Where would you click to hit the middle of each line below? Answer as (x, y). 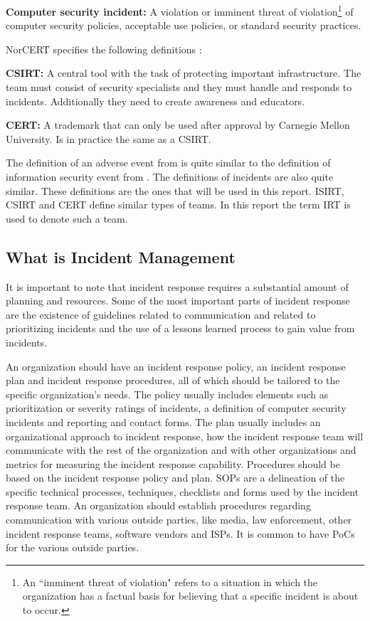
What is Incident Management (121, 256)
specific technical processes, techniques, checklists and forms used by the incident (183, 491)
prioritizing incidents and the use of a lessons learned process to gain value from (180, 328)
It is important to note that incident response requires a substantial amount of (177, 286)
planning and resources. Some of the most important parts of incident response (178, 301)
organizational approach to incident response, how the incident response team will (185, 436)
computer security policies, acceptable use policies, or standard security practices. (184, 25)
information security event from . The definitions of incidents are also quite (170, 176)
